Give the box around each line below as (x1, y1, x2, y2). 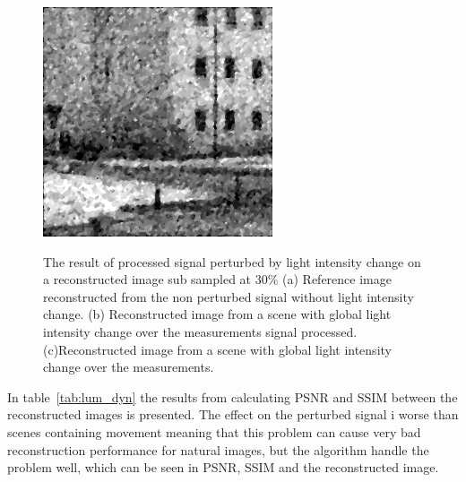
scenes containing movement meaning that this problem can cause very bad (7, 422, 421, 441)
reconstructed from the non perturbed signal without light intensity (43, 287, 414, 306)
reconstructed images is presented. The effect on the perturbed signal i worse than (7, 405, 459, 424)
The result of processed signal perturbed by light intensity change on (43, 252, 421, 271)
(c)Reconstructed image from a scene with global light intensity (43, 340, 392, 358)
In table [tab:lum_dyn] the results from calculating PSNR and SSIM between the (7, 387, 458, 406)
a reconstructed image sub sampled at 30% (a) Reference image (43, 270, 392, 288)
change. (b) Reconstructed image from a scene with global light (43, 305, 392, 323)
